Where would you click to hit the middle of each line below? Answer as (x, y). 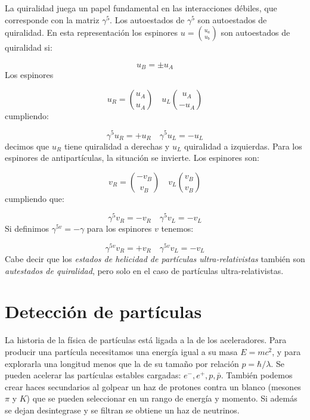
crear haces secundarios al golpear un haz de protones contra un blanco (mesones (153, 386)
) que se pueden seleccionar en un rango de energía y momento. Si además (162, 398)
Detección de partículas (103, 311)
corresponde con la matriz (52, 19)
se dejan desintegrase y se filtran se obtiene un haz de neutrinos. (122, 410)
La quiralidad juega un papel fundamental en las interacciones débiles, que (141, 8)
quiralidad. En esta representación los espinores (92, 32)
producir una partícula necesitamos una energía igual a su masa (121, 351)
